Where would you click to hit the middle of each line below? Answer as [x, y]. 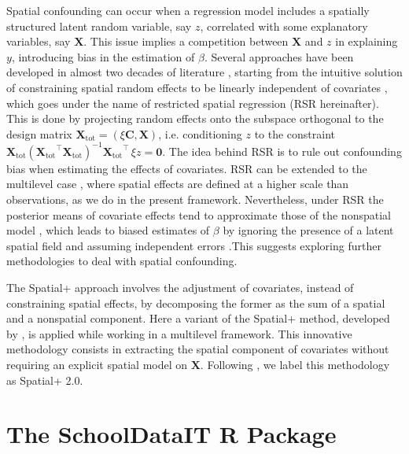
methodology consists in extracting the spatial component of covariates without [198, 349]
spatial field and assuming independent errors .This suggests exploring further [194, 245]
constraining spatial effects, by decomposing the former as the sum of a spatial [196, 303]
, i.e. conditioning [200, 133]
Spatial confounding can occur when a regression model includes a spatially [188, 10]
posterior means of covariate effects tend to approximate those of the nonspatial [199, 214]
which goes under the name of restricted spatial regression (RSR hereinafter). [193, 103]
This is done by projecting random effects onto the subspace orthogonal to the [195, 118]
